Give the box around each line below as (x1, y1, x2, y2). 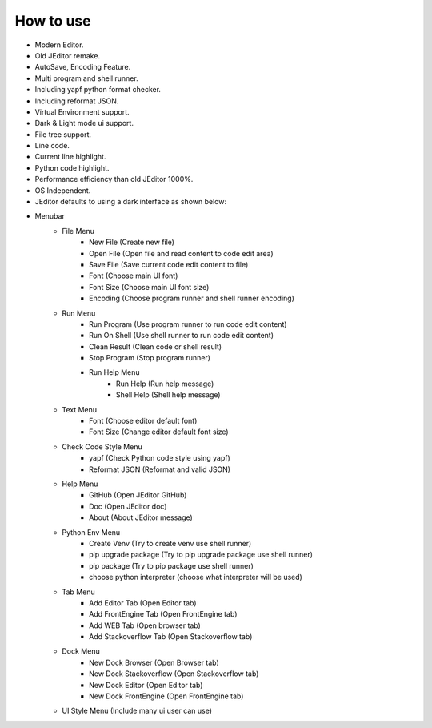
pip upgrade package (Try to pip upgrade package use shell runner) (89, 549, 314, 560)
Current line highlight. (34, 152, 106, 162)
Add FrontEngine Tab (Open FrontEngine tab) (89, 609, 238, 619)
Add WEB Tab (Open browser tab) (89, 621, 202, 630)
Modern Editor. (34, 40, 84, 50)
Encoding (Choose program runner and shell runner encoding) (89, 293, 295, 304)
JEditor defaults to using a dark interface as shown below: (34, 197, 227, 207)
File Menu (62, 226, 95, 235)
